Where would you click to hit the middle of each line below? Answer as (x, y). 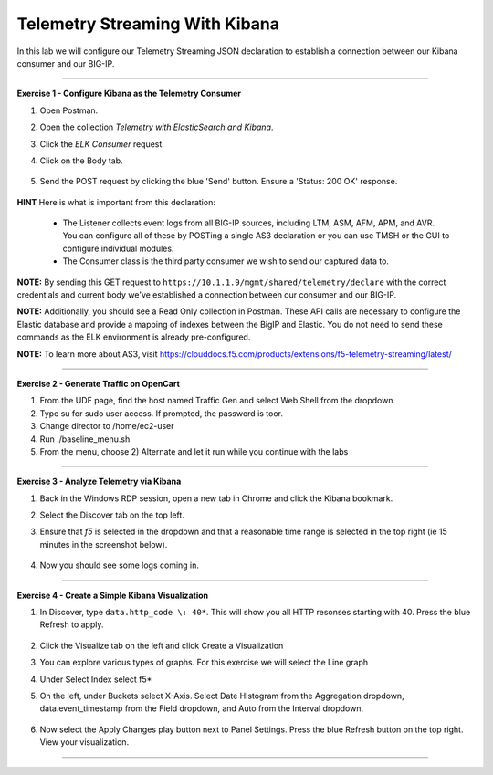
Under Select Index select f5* (96, 679)
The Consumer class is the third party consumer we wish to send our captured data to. (226, 261)
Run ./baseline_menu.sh (85, 439)
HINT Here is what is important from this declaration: (116, 202)
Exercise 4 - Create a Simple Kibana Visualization (113, 595)
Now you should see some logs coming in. (120, 565)
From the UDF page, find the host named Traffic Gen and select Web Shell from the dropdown (216, 401)
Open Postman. (69, 110)
